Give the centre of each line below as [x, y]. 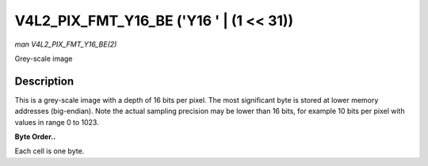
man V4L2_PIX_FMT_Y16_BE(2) [66, 44]
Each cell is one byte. [50, 151]
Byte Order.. [35, 137]
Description [44, 81]
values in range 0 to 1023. [57, 122]
